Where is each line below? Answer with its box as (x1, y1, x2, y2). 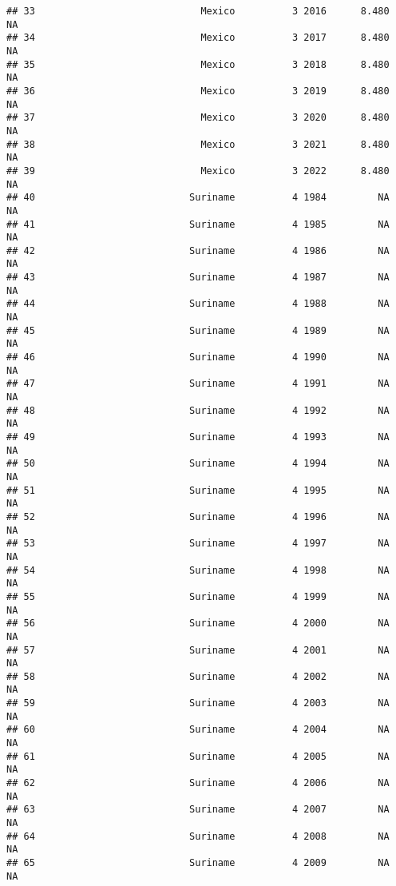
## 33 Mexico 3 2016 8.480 (6, 6, 390, 17)
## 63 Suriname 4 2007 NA (6, 804, 390, 816)
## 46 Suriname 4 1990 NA (6, 352, 390, 364)
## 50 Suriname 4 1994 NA (6, 458, 390, 470)
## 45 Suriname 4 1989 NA (6, 324, 390, 336)
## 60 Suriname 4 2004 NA (6, 724, 390, 736)
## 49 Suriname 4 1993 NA (6, 431, 390, 443)
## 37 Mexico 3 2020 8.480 (6, 112, 390, 124)
